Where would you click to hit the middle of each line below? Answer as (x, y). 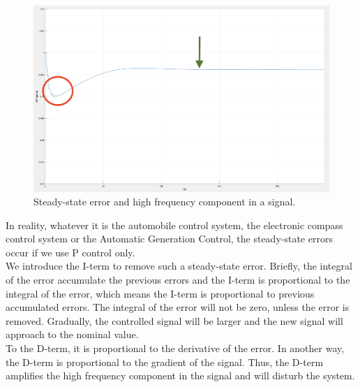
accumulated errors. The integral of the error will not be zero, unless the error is (178, 307)
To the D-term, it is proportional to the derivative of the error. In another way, (175, 348)
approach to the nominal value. (72, 334)
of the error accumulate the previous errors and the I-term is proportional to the (178, 280)
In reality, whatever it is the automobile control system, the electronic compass (174, 225)
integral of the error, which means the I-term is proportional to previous (160, 293)
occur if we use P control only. (70, 252)
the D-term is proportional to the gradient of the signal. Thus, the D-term (165, 362)
